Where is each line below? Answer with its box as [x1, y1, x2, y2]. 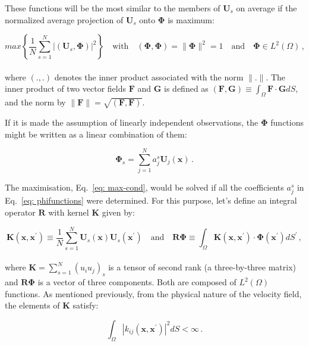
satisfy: [72, 299, 99, 311]
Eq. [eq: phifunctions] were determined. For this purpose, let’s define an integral [5, 194, 297, 207]
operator [5, 206, 36, 218]
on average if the [236, 2, 297, 14]
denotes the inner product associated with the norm [54, 70, 244, 83]
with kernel [48, 206, 89, 218]
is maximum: [168, 13, 215, 26]
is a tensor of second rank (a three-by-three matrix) [108, 261, 297, 273]
